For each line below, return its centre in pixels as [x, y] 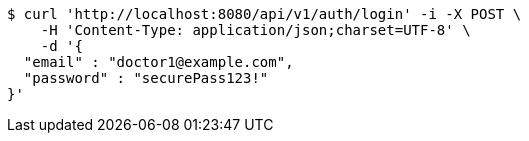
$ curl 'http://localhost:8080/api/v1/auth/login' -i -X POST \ [264, 14]
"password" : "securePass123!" [146, 78]
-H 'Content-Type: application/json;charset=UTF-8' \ [255, 30]
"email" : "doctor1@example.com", [158, 62]
